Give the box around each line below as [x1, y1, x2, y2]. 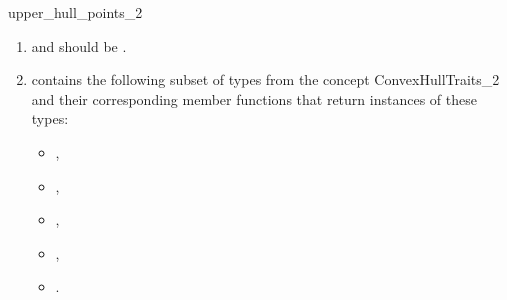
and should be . [31, 35, 127, 56]
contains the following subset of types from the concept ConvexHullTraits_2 [31, 69, 500, 90]
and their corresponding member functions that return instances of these [31, 88, 477, 109]
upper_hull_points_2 [8, 2, 143, 22]
